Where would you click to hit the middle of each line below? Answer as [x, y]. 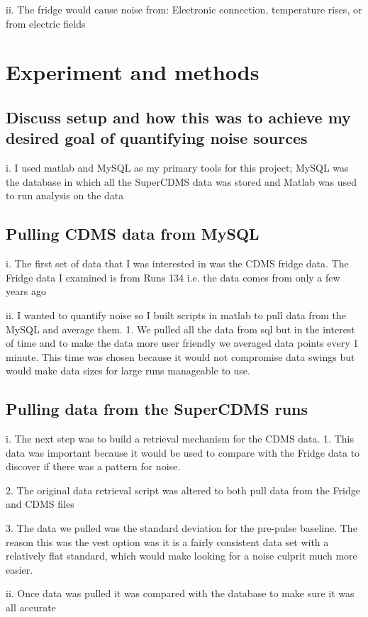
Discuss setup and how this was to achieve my [178, 117]
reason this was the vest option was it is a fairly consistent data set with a [167, 541]
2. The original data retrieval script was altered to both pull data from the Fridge [183, 490]
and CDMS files [40, 504]
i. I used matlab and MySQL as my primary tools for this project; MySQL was [177, 168]
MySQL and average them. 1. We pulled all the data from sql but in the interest [180, 329]
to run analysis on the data [65, 195]
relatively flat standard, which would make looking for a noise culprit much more [182, 556]
